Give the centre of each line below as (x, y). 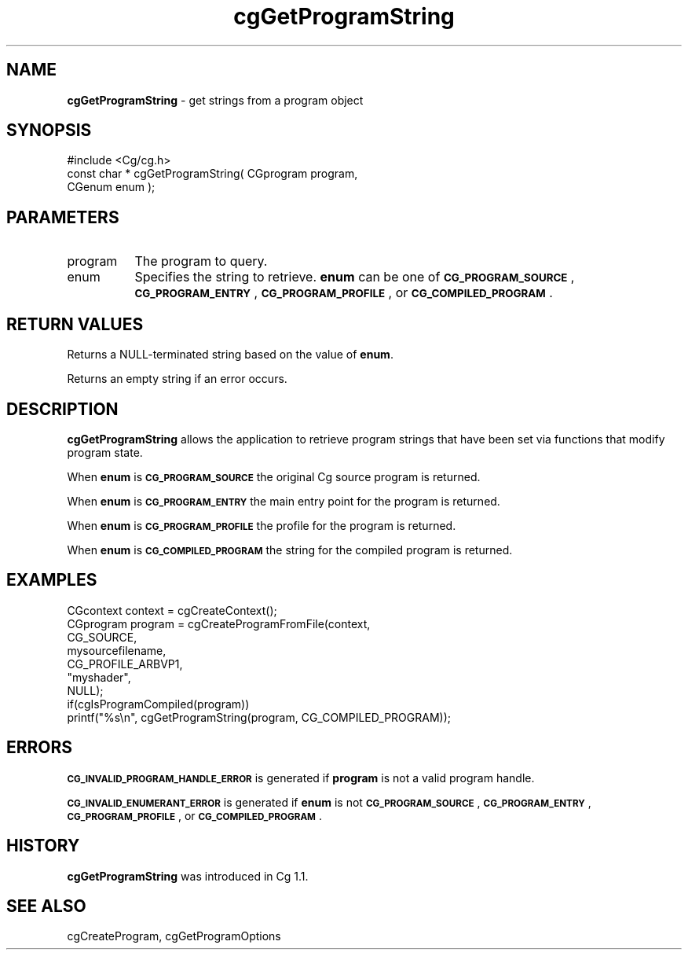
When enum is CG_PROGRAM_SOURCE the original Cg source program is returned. (274, 476)
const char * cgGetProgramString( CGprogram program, (212, 174)
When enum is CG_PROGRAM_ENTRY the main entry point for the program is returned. (284, 501)
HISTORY (43, 846)
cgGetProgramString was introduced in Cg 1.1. (188, 876)
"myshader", (99, 677)
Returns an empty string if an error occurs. (177, 379)
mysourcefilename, (117, 650)
